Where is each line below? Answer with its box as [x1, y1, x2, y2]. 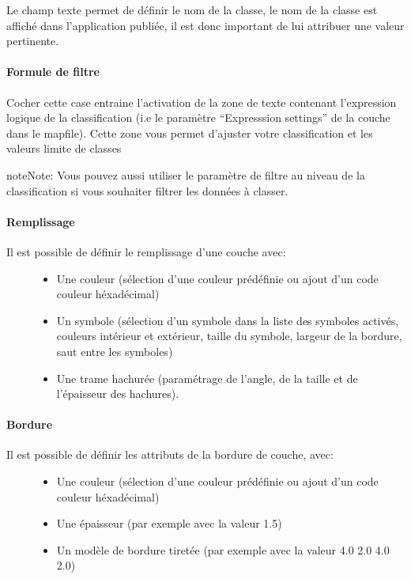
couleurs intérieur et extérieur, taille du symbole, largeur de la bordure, [56, 327, 402, 344]
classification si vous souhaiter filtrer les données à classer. [6, 182, 288, 199]
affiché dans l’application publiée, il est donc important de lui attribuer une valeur [6, 17, 405, 33]
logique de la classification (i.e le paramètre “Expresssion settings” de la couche [6, 109, 390, 126]
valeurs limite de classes [6, 140, 122, 157]
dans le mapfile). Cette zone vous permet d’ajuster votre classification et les [6, 124, 373, 141]
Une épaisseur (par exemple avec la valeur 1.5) [56, 515, 282, 532]
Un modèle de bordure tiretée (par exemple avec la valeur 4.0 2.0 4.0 [56, 541, 390, 558]
